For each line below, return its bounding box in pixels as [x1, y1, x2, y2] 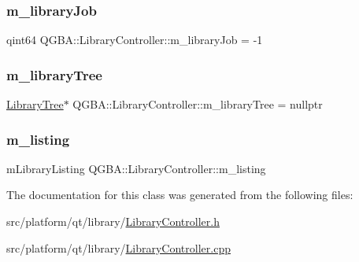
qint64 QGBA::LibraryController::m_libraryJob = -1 [6, 31, 263, 48]
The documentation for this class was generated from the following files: [6, 186, 353, 203]
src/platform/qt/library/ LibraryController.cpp [6, 239, 231, 256]
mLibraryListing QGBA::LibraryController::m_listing [6, 160, 266, 176]
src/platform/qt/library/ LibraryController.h [6, 213, 220, 230]
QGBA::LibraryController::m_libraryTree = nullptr [72, 96, 323, 113]
